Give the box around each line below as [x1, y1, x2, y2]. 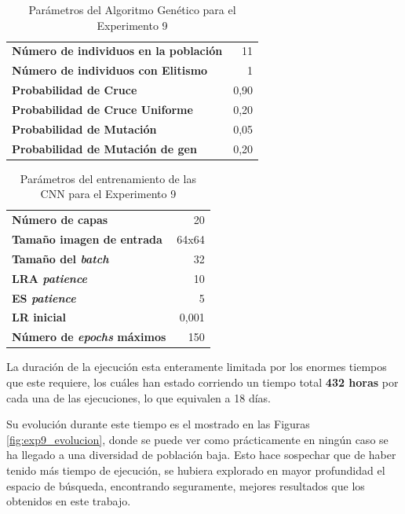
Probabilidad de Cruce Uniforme [12, 101, 193, 117]
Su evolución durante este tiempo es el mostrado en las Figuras [6, 416, 310, 432]
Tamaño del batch [12, 250, 109, 266]
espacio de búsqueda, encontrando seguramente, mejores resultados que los [6, 477, 365, 494]
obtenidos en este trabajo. [6, 493, 131, 509]
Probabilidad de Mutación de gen [12, 140, 197, 156]
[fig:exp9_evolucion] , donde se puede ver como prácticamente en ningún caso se [6, 431, 389, 447]
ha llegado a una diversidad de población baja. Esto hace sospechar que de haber [6, 446, 396, 463]
